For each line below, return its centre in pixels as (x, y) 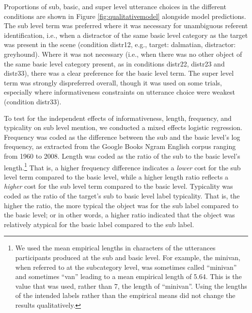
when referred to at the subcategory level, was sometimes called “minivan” (126, 267)
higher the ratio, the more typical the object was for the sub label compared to (121, 205)
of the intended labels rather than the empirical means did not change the (125, 295)
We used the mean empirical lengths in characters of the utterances (115, 248)
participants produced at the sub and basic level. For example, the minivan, (128, 257)
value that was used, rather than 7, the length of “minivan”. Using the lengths (131, 286)
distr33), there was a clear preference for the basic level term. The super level (119, 73)
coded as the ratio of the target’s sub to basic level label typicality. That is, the (122, 195)
